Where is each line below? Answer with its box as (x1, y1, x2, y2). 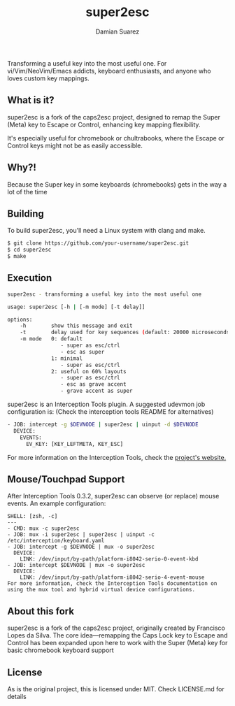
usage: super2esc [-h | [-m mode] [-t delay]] (7, 303, 145, 310)
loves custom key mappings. (7, 74, 90, 82)
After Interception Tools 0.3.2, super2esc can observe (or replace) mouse (7, 492, 220, 500)
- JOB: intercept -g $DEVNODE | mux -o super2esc (7, 543, 155, 551)
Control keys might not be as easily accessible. (7, 141, 143, 150)
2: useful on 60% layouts (51, 368, 127, 375)
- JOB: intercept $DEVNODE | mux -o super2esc (7, 562, 145, 569)
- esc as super (60, 348, 105, 355)
